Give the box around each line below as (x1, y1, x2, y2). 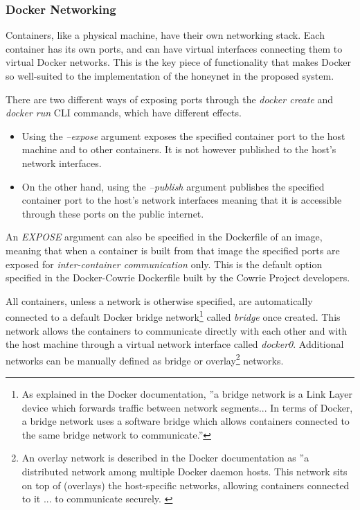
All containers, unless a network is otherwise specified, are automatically (6, 293, 313, 308)
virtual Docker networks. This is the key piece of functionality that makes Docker (6, 55, 351, 69)
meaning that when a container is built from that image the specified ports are (6, 243, 340, 257)
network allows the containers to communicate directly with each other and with (6, 323, 348, 337)
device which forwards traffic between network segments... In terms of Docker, (21, 400, 353, 414)
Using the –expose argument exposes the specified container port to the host (21, 128, 345, 143)
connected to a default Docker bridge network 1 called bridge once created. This (6, 308, 341, 324)
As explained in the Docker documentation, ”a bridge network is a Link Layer (21, 387, 353, 401)
